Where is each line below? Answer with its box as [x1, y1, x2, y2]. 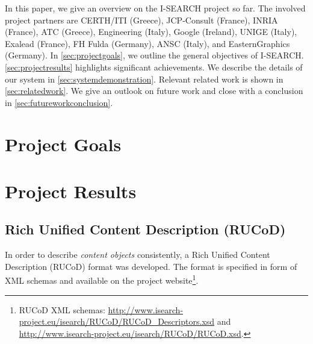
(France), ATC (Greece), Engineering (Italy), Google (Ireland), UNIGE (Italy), [5, 25, 297, 38]
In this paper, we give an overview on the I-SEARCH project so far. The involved [5, 2, 306, 14]
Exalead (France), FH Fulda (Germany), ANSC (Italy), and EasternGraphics [5, 37, 290, 49]
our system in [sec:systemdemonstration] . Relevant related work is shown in [5, 72, 284, 85]
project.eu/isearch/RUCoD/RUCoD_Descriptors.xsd [19, 315, 215, 328]
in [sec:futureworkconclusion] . [5, 96, 113, 108]
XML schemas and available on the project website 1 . [5, 272, 199, 287]
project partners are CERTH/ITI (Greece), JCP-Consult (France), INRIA [5, 13, 278, 26]
